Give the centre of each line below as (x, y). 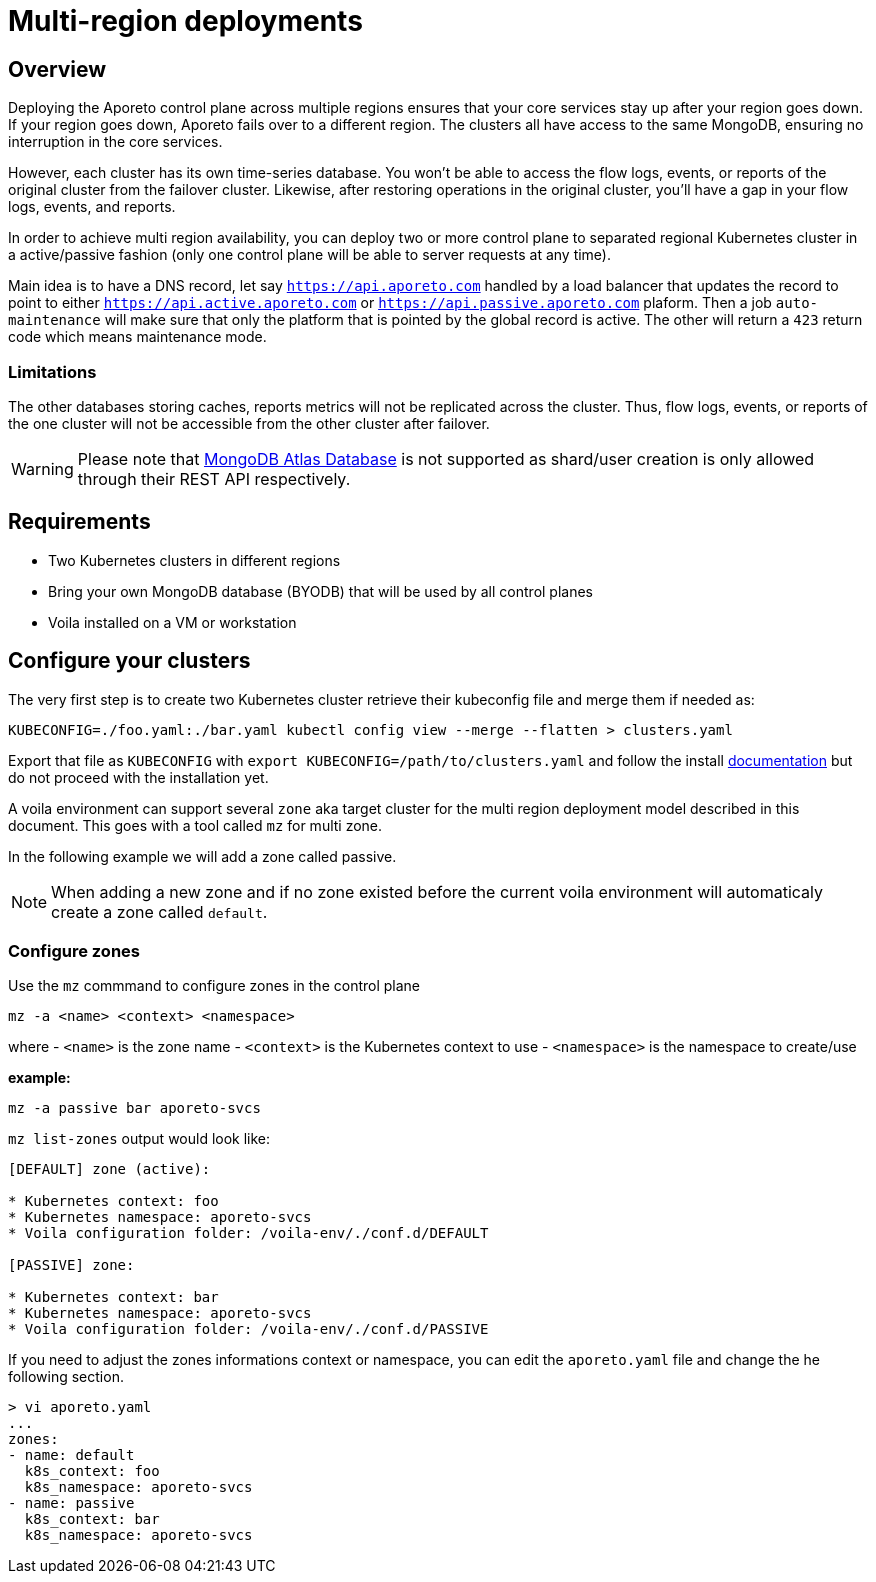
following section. (66, 1377)
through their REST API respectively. (214, 478)
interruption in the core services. (115, 142)
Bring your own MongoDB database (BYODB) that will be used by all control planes (320, 591)
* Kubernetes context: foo (113, 1201)
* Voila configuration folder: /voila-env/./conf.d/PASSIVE (248, 1329)
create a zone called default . (159, 911)
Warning (42, 468)
